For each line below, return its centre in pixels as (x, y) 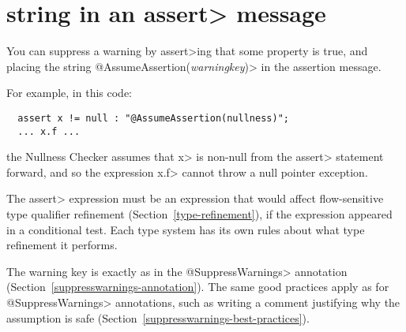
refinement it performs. (62, 245)
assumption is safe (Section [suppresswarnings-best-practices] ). (158, 317)
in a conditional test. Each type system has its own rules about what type (186, 229)
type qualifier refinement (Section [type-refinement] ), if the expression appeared (199, 214)
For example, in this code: (69, 93)
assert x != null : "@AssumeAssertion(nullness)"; (153, 118)
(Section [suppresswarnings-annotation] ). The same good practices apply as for (198, 287)
